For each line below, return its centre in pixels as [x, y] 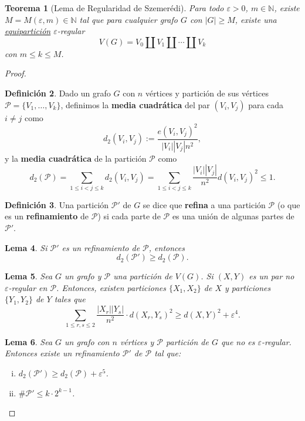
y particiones [248, 287]
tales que [70, 299]
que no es [238, 341]
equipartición [28, 31]
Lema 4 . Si [26, 247]
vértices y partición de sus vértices [207, 93]
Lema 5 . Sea [29, 276]
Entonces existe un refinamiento [62, 353]
